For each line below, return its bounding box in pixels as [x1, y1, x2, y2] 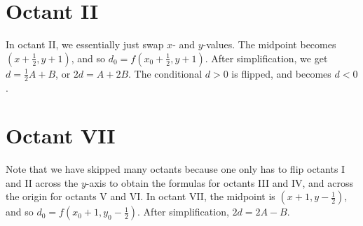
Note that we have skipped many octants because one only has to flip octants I [6, 162, 345, 176]
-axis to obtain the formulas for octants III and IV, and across [85, 175, 353, 190]
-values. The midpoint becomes [203, 37, 336, 52]
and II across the [6, 175, 78, 190]
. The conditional [128, 66, 203, 80]
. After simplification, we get [205, 50, 328, 65]
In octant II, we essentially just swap [6, 37, 164, 52]
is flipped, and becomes [231, 66, 331, 80]
